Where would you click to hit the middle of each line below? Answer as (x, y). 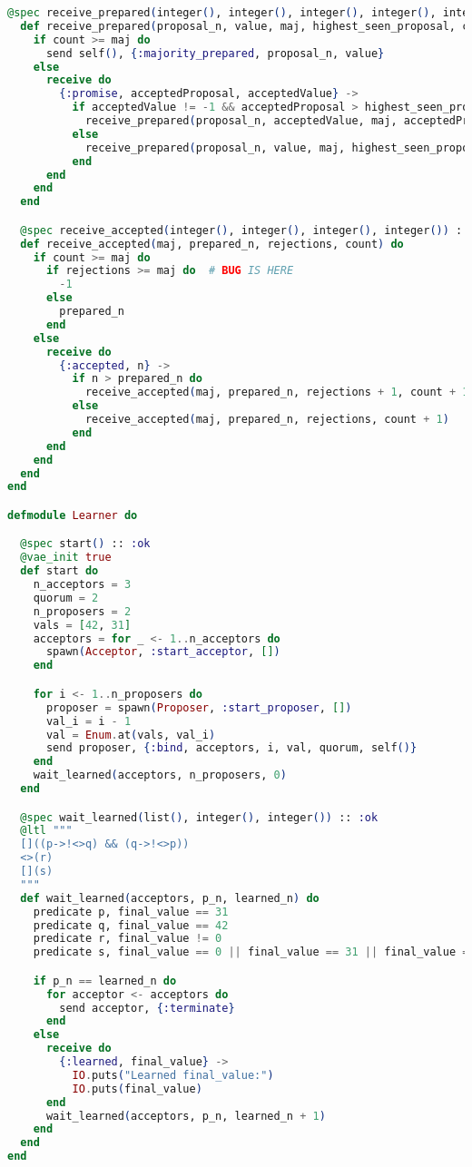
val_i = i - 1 (88, 721)
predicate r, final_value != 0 (128, 939)
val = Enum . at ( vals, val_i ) (131, 735)
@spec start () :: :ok (85, 544)
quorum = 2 (66, 598)
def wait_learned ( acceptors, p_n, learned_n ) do (170, 898)
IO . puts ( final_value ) (137, 1089)
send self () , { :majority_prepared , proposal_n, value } (215, 53)
